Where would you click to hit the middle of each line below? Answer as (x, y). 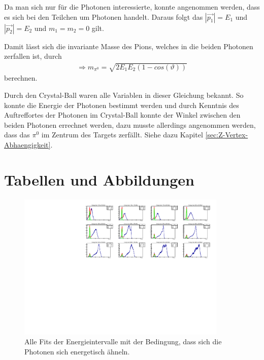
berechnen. (21, 78)
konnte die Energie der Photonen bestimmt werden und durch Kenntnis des (122, 105)
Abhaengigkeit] (27, 144)
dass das (17, 135)
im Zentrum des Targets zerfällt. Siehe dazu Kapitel (122, 135)
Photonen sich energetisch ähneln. (77, 351)
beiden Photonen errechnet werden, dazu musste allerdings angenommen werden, (130, 124)
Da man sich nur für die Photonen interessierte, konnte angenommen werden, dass (132, 7)
